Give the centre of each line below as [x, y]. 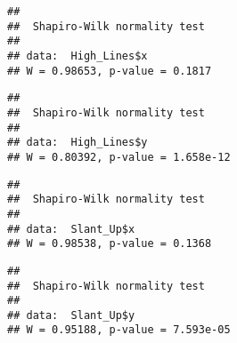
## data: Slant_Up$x [71, 229]
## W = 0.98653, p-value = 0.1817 [110, 71]
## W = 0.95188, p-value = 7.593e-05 [119, 330]
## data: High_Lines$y [78, 143]
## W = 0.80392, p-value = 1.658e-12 [119, 157]
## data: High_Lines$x [78, 56]
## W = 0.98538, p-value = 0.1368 [110, 244]
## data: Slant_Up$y [71, 315]
